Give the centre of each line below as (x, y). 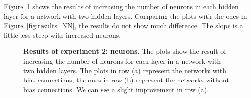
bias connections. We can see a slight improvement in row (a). (116, 89)
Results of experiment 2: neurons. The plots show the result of (125, 51)
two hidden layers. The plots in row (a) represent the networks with (125, 70)
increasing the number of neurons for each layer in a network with (122, 60)
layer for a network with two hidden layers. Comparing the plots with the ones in (125, 16)
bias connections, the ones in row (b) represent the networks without (126, 80)
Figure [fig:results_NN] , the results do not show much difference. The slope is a (124, 25)
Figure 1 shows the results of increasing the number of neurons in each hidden (121, 6)
